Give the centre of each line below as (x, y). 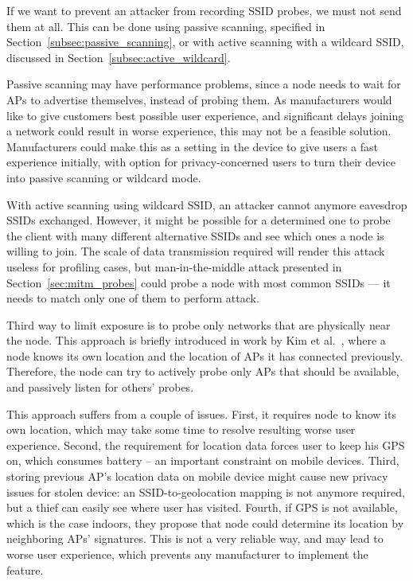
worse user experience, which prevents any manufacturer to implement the (187, 554)
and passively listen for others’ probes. (100, 387)
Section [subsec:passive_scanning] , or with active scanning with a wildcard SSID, (205, 42)
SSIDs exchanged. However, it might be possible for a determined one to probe (199, 220)
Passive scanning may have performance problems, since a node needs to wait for (204, 84)
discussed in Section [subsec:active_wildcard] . (119, 57)
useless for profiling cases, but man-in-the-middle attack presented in (174, 266)
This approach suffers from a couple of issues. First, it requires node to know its (201, 413)
